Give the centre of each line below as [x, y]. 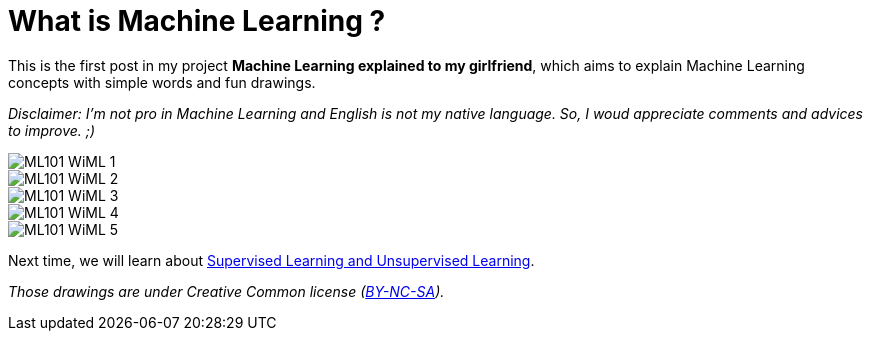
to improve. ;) [52, 130]
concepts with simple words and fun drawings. [162, 82]
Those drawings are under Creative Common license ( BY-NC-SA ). [226, 291]
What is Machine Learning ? [197, 21]
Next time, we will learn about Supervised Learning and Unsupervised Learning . [271, 260]
